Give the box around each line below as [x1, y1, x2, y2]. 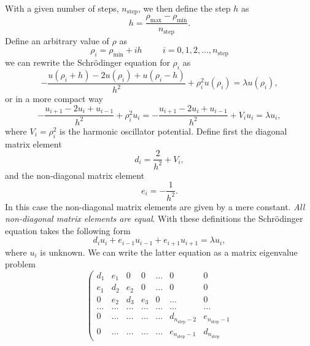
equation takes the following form [5, 224, 131, 237]
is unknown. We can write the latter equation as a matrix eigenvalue [40, 245, 298, 258]
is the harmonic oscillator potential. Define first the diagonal [60, 124, 287, 137]
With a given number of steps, [5, 2, 119, 14]
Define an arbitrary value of [5, 34, 109, 47]
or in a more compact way [5, 92, 103, 105]
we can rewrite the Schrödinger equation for [5, 56, 170, 69]
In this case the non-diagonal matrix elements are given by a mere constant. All [5, 200, 305, 213]
